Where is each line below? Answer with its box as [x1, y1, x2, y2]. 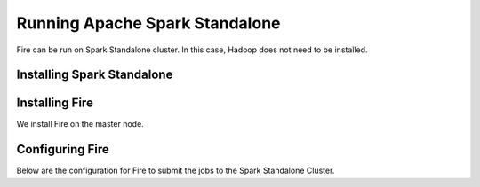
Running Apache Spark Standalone [16, 13, 281, 33]
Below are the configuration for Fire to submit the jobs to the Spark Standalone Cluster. [16, 165, 335, 176]
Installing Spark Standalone [16, 67, 173, 82]
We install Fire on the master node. [16, 119, 144, 129]
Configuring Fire [16, 142, 110, 157]
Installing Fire [16, 96, 93, 111]
